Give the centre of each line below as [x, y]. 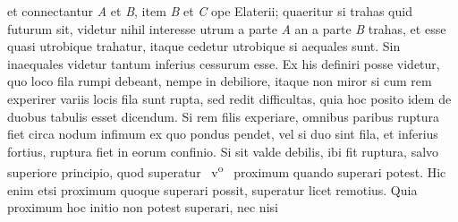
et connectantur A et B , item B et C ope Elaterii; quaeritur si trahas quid [210, 11]
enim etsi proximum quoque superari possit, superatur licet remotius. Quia [212, 189]
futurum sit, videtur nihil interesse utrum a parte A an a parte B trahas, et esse [227, 28]
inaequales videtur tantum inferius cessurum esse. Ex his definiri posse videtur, [224, 63]
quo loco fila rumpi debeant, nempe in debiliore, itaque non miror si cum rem [220, 81]
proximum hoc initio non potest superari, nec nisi [143, 207]
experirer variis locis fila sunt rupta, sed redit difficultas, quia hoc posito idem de [229, 98]
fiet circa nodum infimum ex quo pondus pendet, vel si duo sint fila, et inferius [223, 134]
